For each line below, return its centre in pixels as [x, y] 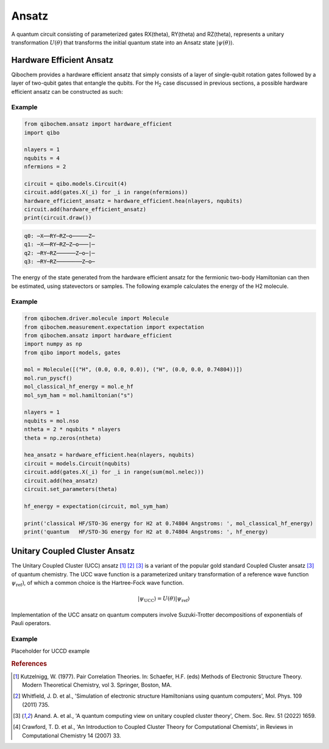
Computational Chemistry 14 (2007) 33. [72, 736]
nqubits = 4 [42, 158]
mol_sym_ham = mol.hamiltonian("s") [79, 395]
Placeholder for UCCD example [51, 651]
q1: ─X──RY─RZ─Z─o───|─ [60, 245]
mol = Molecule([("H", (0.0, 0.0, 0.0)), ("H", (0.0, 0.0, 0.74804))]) [133, 370]
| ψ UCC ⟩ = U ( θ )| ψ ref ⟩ [164, 600]
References [29, 664]
